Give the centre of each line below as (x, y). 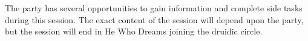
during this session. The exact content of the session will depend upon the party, (154, 19)
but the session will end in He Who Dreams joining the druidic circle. (134, 31)
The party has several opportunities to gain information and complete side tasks (154, 8)
